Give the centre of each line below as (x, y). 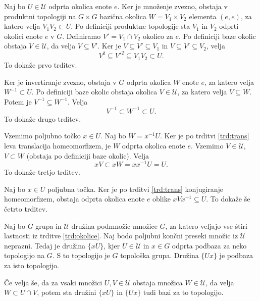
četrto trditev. (26, 209)
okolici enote (23, 36)
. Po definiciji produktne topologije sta (131, 26)
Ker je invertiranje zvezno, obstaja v (60, 82)
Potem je (18, 101)
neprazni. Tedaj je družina (45, 245)
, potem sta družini (67, 292)
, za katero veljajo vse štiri (206, 225)
